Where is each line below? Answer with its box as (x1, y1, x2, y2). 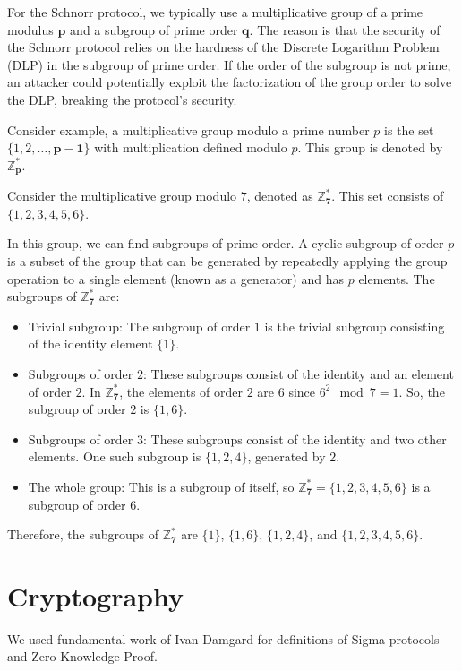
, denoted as (246, 186, 313, 205)
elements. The (358, 269, 435, 288)
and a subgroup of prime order (70, 20, 238, 39)
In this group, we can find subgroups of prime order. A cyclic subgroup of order (7, 234, 444, 253)
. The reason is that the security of (249, 20, 441, 39)
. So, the (398, 382, 445, 400)
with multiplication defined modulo (94, 138, 287, 157)
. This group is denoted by (297, 138, 443, 157)
